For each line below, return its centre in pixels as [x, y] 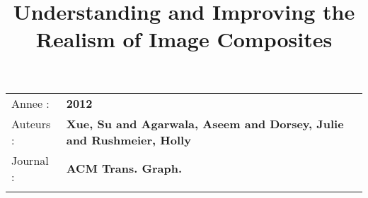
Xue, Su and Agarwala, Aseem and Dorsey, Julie [205, 123]
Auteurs [31, 123]
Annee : [30, 103]
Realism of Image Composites [184, 39]
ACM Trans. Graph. [124, 168]
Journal [30, 160]
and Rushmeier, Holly [128, 140]
